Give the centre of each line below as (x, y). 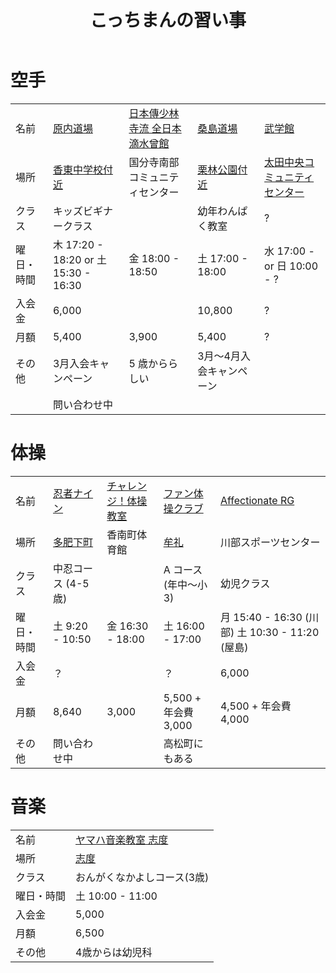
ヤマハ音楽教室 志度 (122, 839)
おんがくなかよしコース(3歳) (142, 877)
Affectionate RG (257, 500)
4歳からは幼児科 (114, 952)
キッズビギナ (82, 211)
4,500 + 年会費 (255, 706)
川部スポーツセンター (270, 542)
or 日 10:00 (291, 266)
